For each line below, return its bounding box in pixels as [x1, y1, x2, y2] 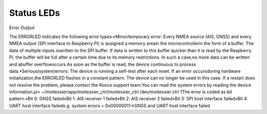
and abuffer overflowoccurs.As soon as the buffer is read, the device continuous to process [9, 61, 196, 67]
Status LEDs [9, 7, 60, 18]
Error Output [9, 25, 35, 31]
